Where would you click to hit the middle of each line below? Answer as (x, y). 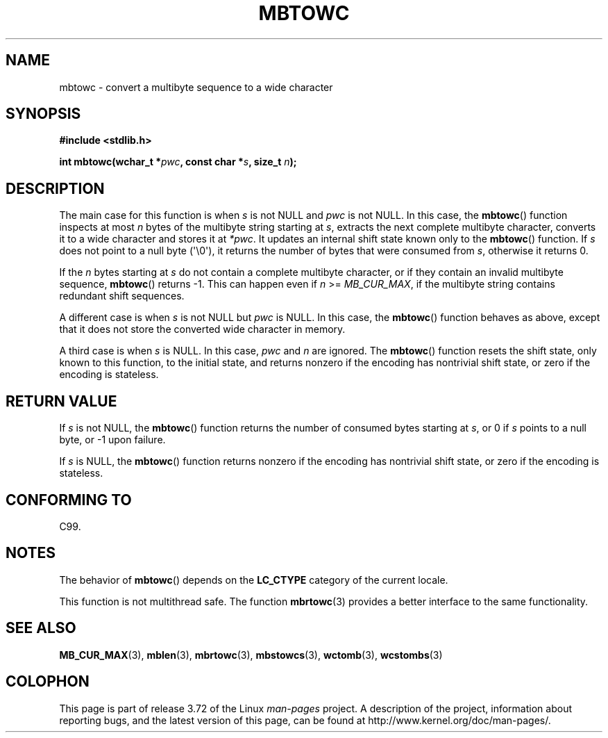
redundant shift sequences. (122, 296)
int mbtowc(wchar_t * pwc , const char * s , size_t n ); (178, 162)
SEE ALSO (41, 628)
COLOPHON (48, 682)
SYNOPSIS (43, 114)
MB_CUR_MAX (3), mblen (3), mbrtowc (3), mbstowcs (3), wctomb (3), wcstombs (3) (251, 655)
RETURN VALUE (61, 401)
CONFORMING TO (69, 500)
